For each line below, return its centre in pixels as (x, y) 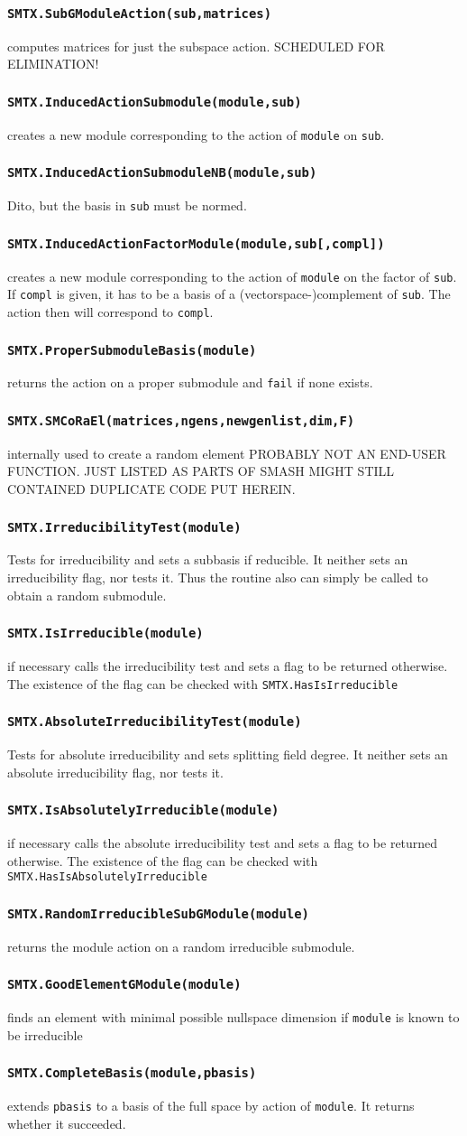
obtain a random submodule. (87, 595)
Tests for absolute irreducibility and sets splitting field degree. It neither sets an (228, 754)
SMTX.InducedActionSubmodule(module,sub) (155, 102)
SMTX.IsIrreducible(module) (105, 633)
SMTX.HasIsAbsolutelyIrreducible (107, 877)
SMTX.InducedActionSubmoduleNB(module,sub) (162, 173)
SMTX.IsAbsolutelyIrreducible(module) (143, 810)
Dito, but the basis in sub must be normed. (127, 205)
